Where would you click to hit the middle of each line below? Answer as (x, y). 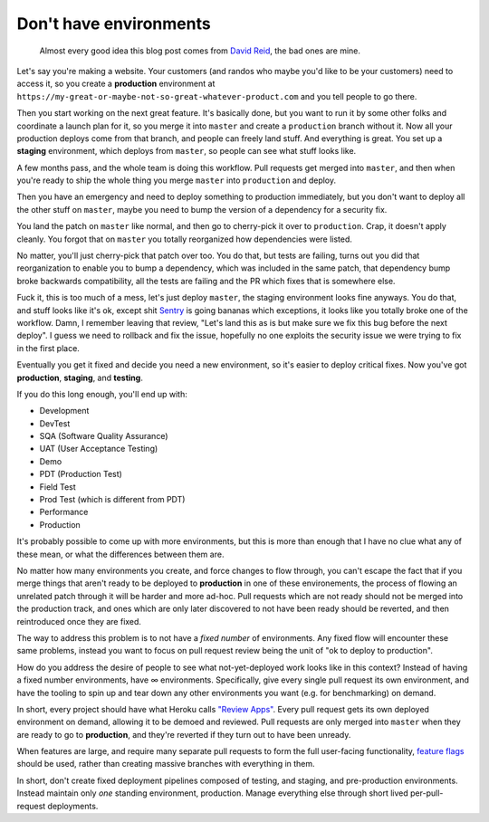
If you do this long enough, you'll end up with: (102, 394)
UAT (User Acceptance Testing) (99, 449)
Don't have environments (114, 24)
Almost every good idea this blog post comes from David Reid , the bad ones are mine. (200, 51)
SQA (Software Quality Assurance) (104, 436)
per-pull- (427, 793)
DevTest (55, 423)
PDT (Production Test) (81, 474)
